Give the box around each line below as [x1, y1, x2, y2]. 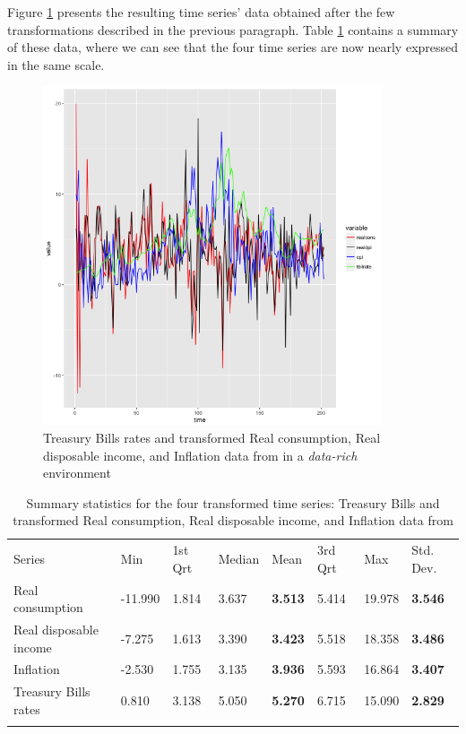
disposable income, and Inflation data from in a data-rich [43, 445, 358, 464]
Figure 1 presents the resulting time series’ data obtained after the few [7, 3, 395, 21]
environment [43, 463, 111, 482]
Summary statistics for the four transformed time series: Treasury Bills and [26, 493, 440, 512]
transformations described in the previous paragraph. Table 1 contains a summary [7, 20, 459, 39]
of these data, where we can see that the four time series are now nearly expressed [7, 38, 459, 56]
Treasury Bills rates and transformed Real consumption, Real [43, 427, 381, 446]
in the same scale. [7, 55, 105, 73]
